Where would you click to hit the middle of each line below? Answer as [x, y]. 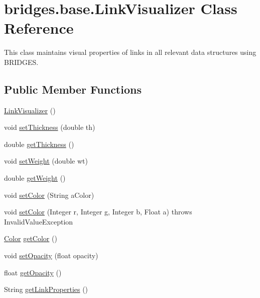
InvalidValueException [39, 221]
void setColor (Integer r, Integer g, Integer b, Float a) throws [98, 212]
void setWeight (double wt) [46, 161]
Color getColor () [31, 238]
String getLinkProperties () [46, 289]
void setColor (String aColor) [49, 195]
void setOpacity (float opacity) [51, 255]
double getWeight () [35, 178]
